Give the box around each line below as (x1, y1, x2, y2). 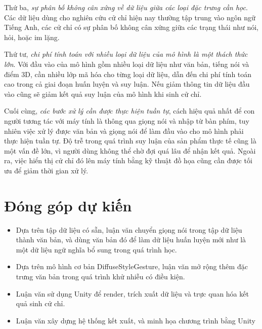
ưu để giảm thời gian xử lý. (4, 165, 89, 175)
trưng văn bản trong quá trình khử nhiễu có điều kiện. (16, 271, 185, 281)
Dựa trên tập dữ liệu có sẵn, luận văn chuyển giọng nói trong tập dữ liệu (16, 224, 242, 235)
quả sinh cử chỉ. (16, 298, 65, 309)
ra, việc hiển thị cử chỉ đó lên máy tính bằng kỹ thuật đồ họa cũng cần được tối (4, 155, 252, 166)
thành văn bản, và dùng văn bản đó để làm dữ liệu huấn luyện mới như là (16, 234, 246, 245)
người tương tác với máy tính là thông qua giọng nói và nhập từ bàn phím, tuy (4, 115, 250, 126)
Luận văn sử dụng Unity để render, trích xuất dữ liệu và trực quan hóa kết (16, 288, 249, 299)
